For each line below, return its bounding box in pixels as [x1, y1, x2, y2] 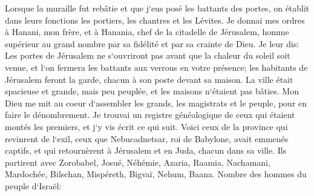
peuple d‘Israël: [5, 179, 62, 192]
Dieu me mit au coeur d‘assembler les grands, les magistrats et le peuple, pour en [5, 96, 307, 109]
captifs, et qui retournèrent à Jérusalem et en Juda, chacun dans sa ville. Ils [5, 144, 287, 157]
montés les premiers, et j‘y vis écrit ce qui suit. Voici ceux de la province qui [5, 120, 288, 132]
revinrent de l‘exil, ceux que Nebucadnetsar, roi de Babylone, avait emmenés [5, 132, 289, 145]
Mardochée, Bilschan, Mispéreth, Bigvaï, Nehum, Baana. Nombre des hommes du [5, 168, 307, 180]
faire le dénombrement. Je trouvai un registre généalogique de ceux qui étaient [5, 108, 295, 121]
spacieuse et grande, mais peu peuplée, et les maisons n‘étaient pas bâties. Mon [5, 85, 299, 97]
